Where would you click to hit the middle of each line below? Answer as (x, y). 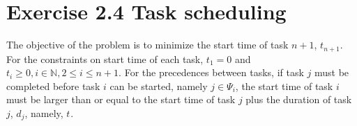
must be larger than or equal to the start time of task (121, 99)
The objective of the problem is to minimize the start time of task (147, 45)
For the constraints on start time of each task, (105, 58)
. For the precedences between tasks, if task (211, 72)
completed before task (53, 85)
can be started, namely (159, 85)
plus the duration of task (299, 99)
